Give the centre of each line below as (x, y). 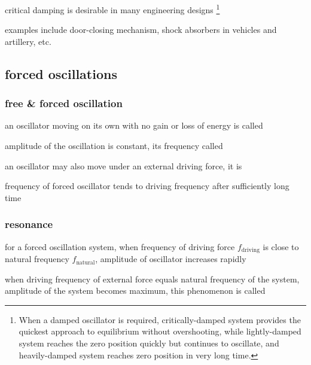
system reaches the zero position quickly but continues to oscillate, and (149, 343)
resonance (29, 224)
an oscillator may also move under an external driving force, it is (124, 165)
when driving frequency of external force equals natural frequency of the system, (152, 279)
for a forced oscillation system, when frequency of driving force (120, 246)
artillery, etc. (28, 41)
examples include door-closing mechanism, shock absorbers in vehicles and (141, 30)
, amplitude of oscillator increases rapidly (171, 259)
